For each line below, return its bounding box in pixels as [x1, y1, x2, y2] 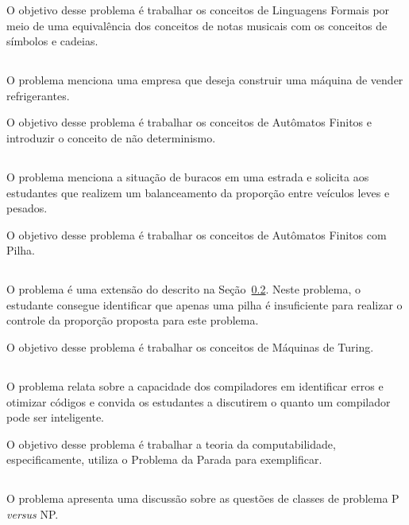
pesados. [6, 200, 48, 216]
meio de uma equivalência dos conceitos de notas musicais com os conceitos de [6, 17, 388, 33]
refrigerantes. [6, 87, 70, 103]
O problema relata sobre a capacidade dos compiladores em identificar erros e [6, 378, 384, 395]
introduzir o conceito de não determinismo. [6, 129, 216, 146]
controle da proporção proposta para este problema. [6, 312, 259, 329]
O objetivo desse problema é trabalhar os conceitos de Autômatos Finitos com [6, 226, 387, 243]
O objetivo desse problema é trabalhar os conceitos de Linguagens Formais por [6, 2, 390, 17]
